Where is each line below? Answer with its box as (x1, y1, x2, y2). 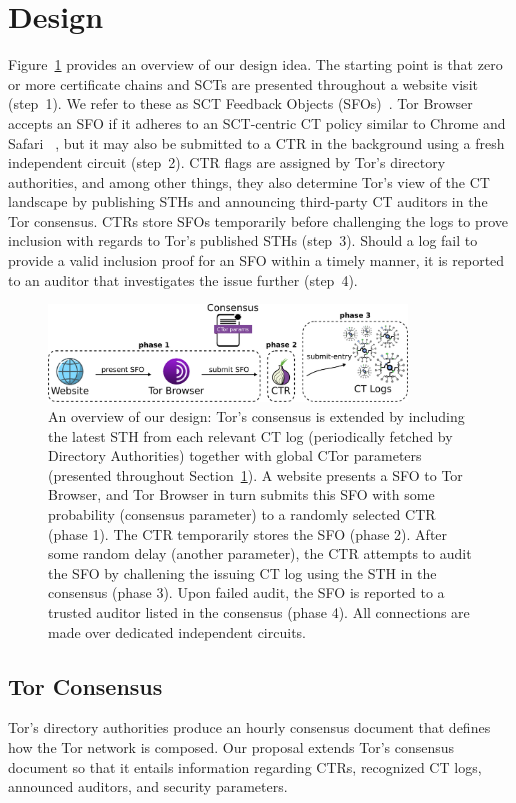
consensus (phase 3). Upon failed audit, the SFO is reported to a (48, 582, 445, 603)
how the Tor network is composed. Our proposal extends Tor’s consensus (8, 736, 455, 757)
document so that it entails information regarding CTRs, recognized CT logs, (8, 756, 482, 777)
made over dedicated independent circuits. (48, 621, 306, 642)
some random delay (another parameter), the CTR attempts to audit (48, 543, 472, 564)
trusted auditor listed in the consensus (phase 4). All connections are (48, 601, 470, 622)
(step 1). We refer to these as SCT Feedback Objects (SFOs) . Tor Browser (8, 93, 473, 114)
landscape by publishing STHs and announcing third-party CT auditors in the (8, 191, 488, 212)
